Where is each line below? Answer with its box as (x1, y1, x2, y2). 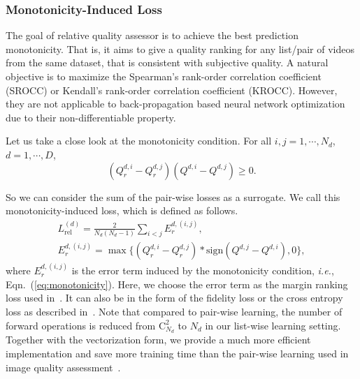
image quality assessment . (6, 359, 121, 374)
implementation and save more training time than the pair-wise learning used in (6, 346, 349, 360)
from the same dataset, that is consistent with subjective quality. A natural (6, 55, 329, 70)
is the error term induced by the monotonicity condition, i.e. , (71, 263, 334, 278)
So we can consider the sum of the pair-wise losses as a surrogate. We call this (6, 189, 340, 204)
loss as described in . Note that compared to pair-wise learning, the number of (6, 304, 343, 318)
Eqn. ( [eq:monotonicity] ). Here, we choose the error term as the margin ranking (6, 276, 348, 291)
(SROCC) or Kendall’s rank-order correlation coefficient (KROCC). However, (6, 82, 338, 97)
